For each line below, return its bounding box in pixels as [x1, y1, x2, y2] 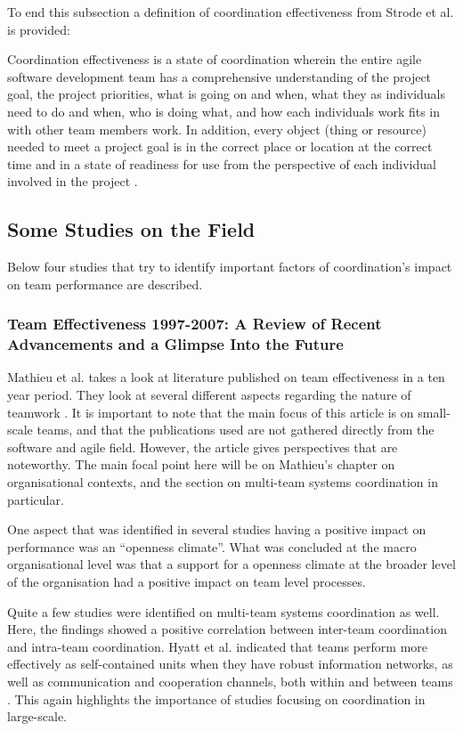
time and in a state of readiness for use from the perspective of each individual [7, 154, 436, 173]
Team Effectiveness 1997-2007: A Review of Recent [7, 313, 382, 335]
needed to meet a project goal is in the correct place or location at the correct [7, 137, 433, 156]
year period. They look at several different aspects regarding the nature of [7, 386, 411, 404]
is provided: [7, 20, 70, 38]
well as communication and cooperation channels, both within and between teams [7, 671, 453, 690]
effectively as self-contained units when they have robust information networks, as [7, 654, 453, 673]
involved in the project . [7, 172, 138, 191]
